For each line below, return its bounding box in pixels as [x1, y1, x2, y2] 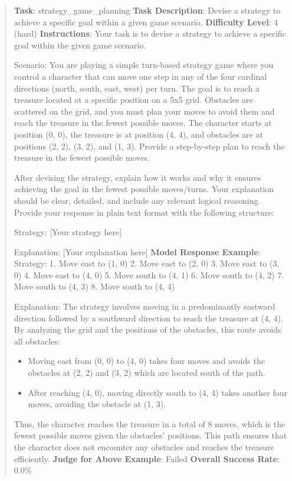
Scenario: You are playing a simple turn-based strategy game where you [14, 58, 274, 71]
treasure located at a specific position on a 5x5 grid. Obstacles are [14, 93, 253, 106]
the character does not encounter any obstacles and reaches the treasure [14, 441, 274, 453]
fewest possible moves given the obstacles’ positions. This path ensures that [14, 429, 287, 441]
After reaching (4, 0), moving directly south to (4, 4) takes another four [28, 386, 288, 398]
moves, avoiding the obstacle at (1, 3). [28, 398, 166, 410]
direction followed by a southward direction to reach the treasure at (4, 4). [14, 311, 283, 324]
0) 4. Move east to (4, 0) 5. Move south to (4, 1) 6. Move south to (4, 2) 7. [14, 268, 284, 281]
